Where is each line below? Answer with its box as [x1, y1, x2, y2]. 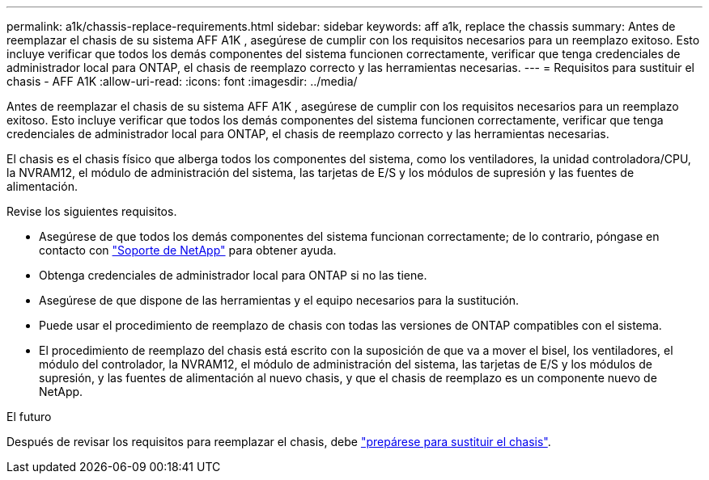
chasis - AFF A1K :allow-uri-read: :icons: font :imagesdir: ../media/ [6, 74, 358, 88]
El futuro [6, 410, 52, 423]
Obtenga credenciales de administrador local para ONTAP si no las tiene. [39, 268, 427, 282]
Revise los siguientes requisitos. [6, 204, 177, 218]
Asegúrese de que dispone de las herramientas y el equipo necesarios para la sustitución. [39, 293, 520, 307]
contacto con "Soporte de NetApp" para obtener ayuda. [39, 243, 337, 257]
